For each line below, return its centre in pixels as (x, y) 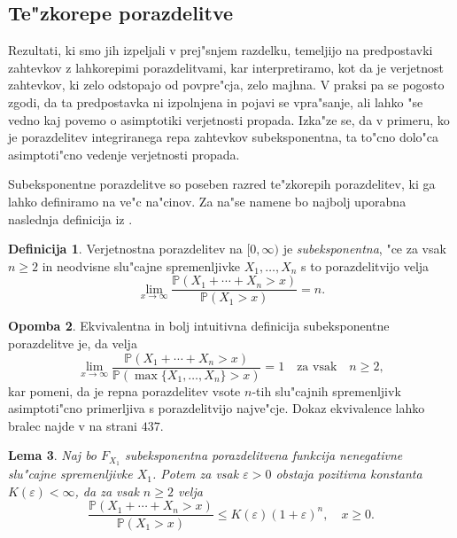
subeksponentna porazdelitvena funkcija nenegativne (264, 455)
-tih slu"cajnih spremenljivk (326, 390)
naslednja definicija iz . (70, 218)
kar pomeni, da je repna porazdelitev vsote (124, 390)
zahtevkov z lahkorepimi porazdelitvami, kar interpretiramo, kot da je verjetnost (226, 67)
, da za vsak (107, 491)
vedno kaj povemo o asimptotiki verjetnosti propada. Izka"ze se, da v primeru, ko (229, 119)
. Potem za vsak (196, 474)
